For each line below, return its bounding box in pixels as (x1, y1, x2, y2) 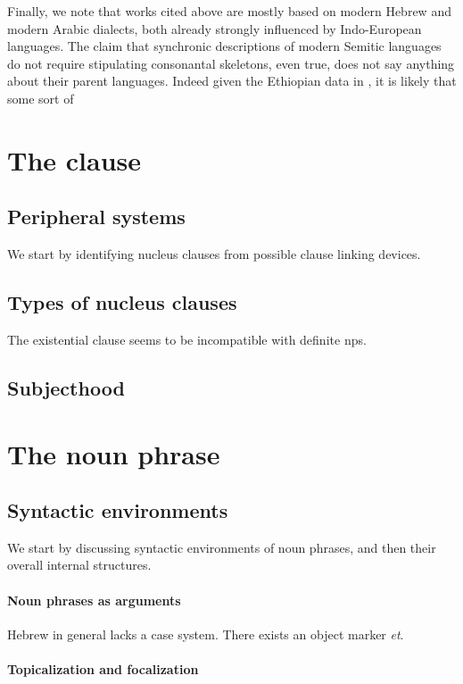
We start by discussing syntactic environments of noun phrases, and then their (7, 538, 436, 556)
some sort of (7, 88, 74, 107)
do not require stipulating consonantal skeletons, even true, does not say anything (7, 54, 455, 72)
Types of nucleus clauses (7, 288, 237, 316)
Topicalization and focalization (7, 660, 199, 679)
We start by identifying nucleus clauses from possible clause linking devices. (7, 245, 421, 263)
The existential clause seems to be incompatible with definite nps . (7, 329, 367, 348)
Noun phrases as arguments (7, 590, 181, 609)
